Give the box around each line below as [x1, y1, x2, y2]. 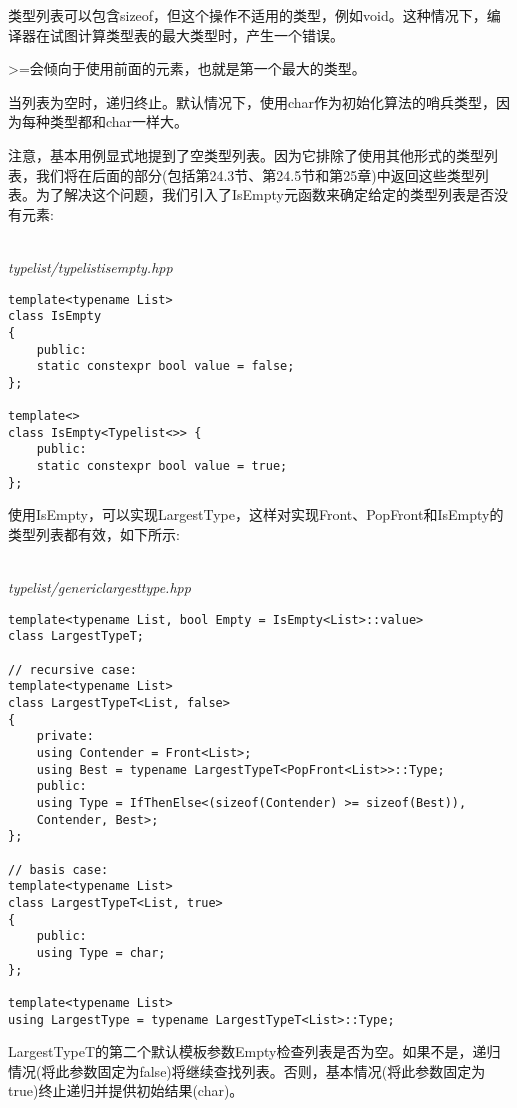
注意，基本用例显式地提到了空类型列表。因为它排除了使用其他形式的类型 [8, 144, 484, 165]
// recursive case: [8, 662, 137, 677]
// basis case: [8, 862, 109, 877]
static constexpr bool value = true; [36, 459, 288, 474]
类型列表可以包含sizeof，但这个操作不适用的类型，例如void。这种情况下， [8, 5, 487, 25]
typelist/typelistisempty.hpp [8, 256, 173, 277]
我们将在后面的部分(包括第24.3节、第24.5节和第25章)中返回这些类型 [35, 164, 475, 185]
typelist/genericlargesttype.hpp [8, 577, 191, 598]
